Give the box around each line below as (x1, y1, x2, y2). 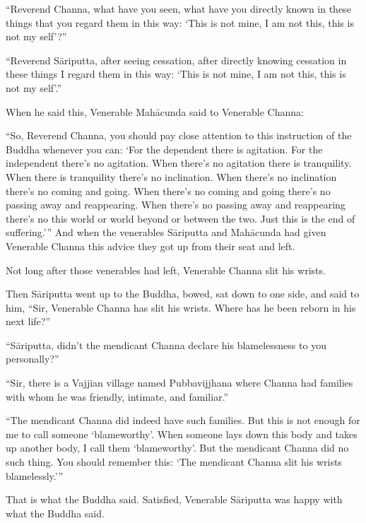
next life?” (6, 314, 50, 329)
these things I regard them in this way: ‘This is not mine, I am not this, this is (6, 66, 346, 81)
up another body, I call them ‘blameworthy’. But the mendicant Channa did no (6, 440, 349, 455)
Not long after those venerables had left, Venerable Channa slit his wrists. (6, 262, 326, 277)
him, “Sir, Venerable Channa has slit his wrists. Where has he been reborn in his (6, 300, 356, 315)
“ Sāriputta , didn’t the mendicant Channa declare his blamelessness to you (6, 337, 326, 352)
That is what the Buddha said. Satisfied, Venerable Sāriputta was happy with (6, 492, 343, 507)
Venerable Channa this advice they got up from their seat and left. (6, 238, 295, 253)
